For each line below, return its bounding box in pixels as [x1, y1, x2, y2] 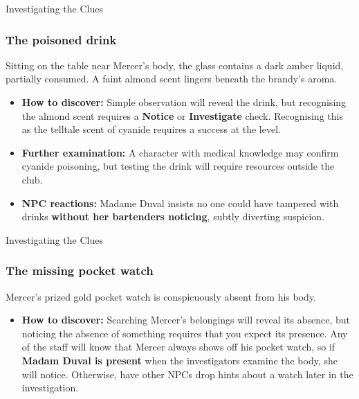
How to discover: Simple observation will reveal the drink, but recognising [21, 95, 347, 109]
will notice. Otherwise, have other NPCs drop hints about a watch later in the [21, 366, 353, 381]
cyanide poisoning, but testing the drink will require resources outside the [21, 159, 335, 173]
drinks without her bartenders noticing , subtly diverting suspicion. [21, 209, 325, 224]
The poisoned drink [6, 30, 117, 48]
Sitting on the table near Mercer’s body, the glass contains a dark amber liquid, [6, 57, 344, 72]
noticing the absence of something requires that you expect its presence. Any [21, 326, 348, 340]
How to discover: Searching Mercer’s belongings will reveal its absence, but [21, 312, 351, 327]
